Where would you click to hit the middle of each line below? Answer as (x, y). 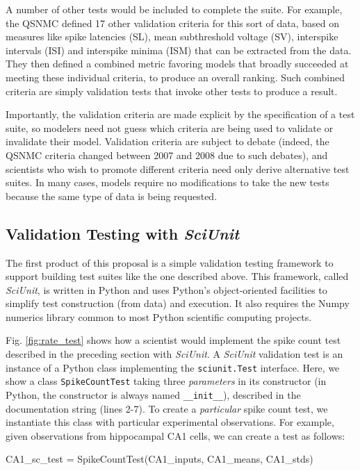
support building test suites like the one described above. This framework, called (177, 276)
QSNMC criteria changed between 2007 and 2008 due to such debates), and (167, 155)
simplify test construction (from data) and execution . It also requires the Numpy (178, 303)
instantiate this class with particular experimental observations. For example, (170, 422)
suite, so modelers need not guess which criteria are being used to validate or (170, 127)
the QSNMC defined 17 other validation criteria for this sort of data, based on (172, 23)
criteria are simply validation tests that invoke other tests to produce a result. (172, 91)
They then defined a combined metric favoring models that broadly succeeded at (177, 64)
